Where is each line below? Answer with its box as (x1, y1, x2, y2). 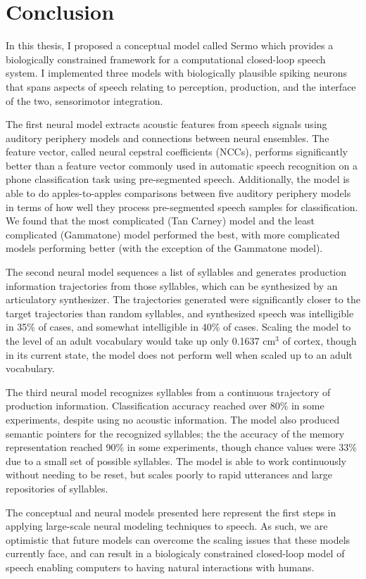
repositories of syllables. (6, 481, 108, 495)
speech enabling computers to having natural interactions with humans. (6, 559, 315, 574)
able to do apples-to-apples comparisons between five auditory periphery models (6, 186, 351, 201)
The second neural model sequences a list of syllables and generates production (6, 265, 347, 279)
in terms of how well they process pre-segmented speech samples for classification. (6, 199, 358, 214)
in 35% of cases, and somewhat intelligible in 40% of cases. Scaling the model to (6, 319, 351, 334)
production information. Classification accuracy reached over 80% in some (6, 398, 324, 413)
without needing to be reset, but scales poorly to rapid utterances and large (6, 467, 333, 482)
